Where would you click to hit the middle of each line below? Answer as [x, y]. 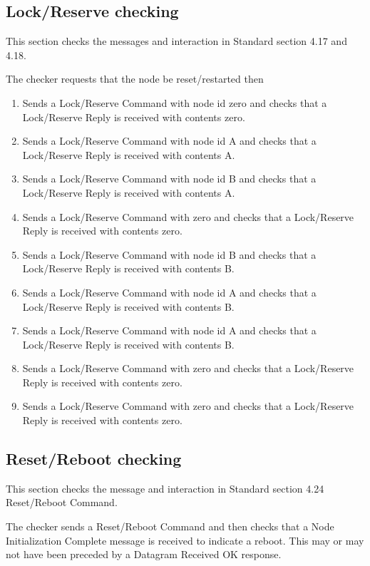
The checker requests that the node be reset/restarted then [135, 79]
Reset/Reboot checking [94, 459]
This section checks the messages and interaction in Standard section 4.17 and [176, 41]
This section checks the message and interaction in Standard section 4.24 [165, 488]
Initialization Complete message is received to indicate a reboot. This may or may [185, 540]
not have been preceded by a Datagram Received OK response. [144, 554]
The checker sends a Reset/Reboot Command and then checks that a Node [170, 526]
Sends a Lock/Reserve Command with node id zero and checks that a [175, 102]
